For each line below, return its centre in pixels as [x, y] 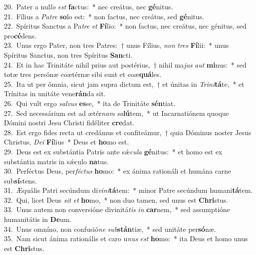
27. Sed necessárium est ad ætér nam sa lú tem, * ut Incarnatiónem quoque [117, 113]
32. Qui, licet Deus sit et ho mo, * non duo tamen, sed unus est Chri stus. [116, 200]
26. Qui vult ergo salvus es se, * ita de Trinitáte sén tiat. [90, 103]
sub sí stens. [20, 180]
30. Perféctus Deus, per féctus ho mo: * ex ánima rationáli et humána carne [118, 171]
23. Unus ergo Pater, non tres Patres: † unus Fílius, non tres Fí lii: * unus [116, 45]
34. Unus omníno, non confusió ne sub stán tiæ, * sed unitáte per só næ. [110, 229]
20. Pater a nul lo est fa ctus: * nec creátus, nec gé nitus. [89, 6]
